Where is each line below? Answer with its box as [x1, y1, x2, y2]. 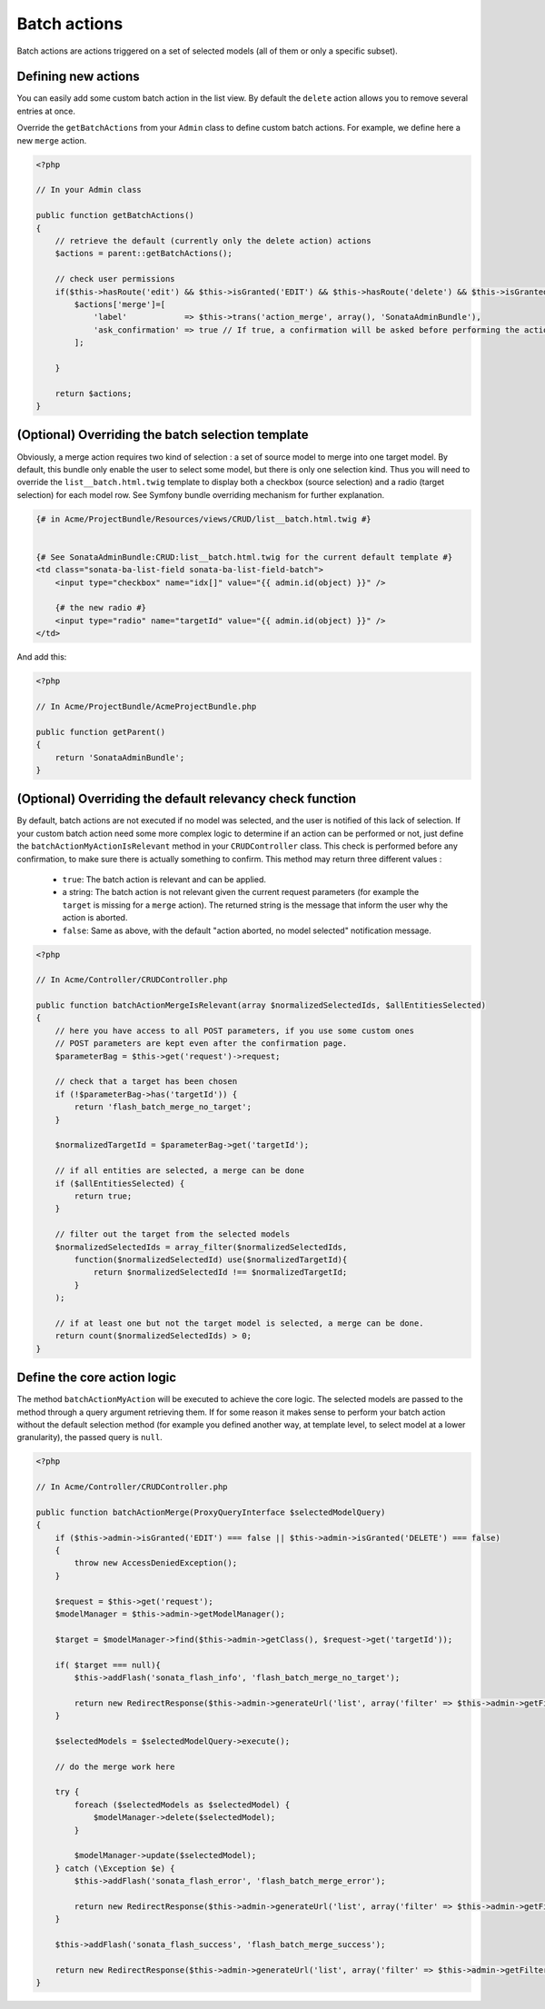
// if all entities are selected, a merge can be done [54, 1166, 304, 1176]
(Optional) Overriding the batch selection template [16, 427, 309, 443]
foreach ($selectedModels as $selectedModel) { [74, 1799, 291, 1810]
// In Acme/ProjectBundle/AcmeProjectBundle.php [35, 701, 257, 711]
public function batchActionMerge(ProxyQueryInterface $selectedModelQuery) [35, 1507, 386, 1517]
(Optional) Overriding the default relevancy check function [16, 791, 357, 807]
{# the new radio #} [54, 602, 147, 613]
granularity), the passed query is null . [16, 1432, 163, 1443]
